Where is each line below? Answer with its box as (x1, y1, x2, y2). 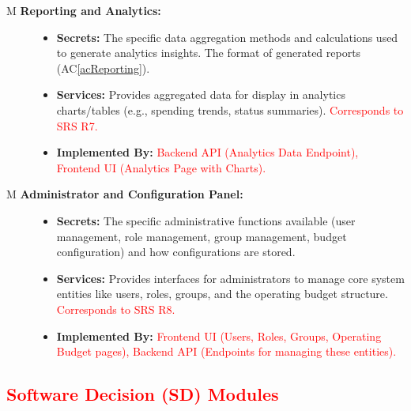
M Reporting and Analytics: (6, 2, 161, 18)
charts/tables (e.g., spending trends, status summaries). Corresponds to (56, 101, 404, 118)
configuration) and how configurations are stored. (56, 243, 296, 260)
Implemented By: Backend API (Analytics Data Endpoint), (56, 144, 359, 160)
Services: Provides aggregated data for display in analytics (56, 86, 345, 103)
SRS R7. (56, 117, 98, 134)
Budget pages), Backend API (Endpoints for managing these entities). (56, 343, 397, 360)
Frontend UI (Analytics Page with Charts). (56, 159, 266, 175)
